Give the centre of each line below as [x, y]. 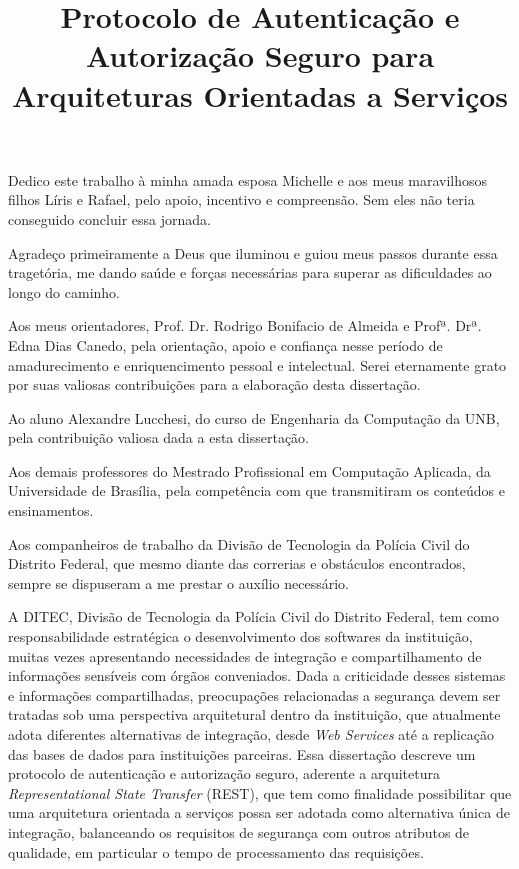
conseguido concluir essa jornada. [109, 218]
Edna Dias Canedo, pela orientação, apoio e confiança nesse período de [225, 344]
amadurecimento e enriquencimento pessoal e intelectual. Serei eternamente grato [257, 364]
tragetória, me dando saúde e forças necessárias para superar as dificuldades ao [250, 272]
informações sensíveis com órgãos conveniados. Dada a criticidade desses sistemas [257, 675]
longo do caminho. [64, 291]
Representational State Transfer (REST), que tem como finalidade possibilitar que [260, 792]
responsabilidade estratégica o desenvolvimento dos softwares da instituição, [240, 636]
